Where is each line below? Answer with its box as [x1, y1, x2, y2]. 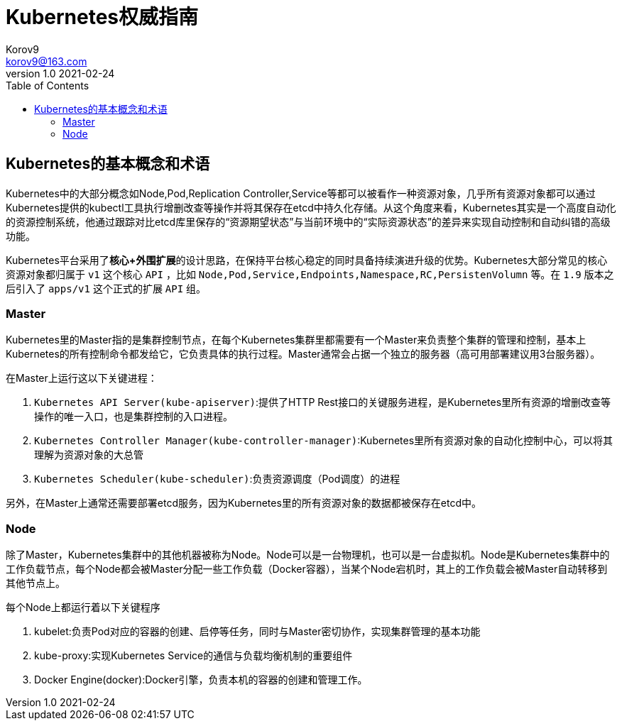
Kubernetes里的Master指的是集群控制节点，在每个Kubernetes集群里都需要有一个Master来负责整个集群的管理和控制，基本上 [6, 334, 586, 346]
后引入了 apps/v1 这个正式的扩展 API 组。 [6, 282, 207, 295]
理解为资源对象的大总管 [34, 449, 143, 461]
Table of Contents [6, 79, 89, 92]
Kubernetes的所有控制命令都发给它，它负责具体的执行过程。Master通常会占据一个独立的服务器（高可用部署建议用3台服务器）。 [6, 348, 601, 361]
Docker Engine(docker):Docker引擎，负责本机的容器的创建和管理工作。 [34, 673, 368, 686]
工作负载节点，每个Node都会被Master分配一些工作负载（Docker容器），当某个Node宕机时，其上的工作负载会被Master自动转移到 [6, 563, 608, 576]
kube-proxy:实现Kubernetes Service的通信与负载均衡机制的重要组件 [34, 649, 353, 662]
